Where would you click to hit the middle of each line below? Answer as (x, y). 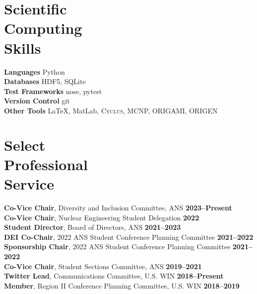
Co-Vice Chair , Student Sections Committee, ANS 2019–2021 (103, 266)
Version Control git (37, 101)
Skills (23, 48)
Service (29, 184)
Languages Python (34, 71)
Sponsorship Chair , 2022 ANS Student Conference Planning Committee (117, 246)
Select (25, 145)
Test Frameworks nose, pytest (53, 91)
